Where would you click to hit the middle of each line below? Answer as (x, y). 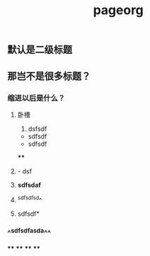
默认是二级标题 (40, 50)
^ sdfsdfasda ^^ (29, 233)
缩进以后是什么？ (36, 98)
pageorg (118, 10)
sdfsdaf (29, 185)
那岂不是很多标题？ (49, 76)
